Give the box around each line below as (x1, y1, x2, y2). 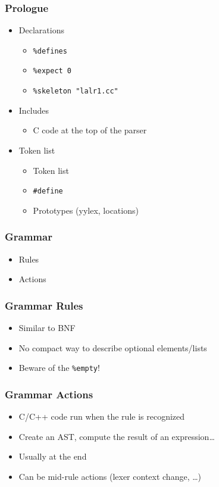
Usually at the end (18, 450, 87, 463)
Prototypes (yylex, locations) (33, 204, 139, 216)
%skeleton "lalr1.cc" (33, 87, 118, 96)
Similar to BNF (18, 321, 76, 334)
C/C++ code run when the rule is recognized (18, 410, 185, 423)
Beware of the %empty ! (18, 361, 100, 374)
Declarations (18, 24, 64, 36)
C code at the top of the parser (33, 124, 147, 136)
